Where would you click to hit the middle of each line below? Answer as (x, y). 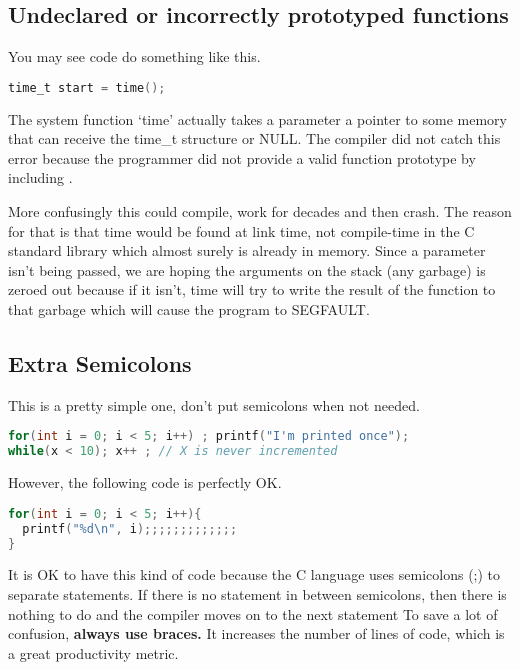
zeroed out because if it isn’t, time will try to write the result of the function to (252, 289)
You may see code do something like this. (134, 56)
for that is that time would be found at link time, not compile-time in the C (241, 230)
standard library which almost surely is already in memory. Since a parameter (247, 250)
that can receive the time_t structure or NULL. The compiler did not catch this (254, 138)
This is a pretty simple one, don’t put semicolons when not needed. (214, 404)
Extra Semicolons (100, 363)
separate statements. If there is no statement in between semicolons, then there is (257, 593)
